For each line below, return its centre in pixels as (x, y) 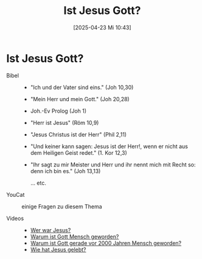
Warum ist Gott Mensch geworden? (75, 236)
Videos (15, 218)
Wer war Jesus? (50, 230)
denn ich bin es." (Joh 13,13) (65, 171)
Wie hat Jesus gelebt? (58, 249)
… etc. (38, 183)
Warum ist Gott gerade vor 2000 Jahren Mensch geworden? (106, 243)
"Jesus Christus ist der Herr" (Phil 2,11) (78, 134)
